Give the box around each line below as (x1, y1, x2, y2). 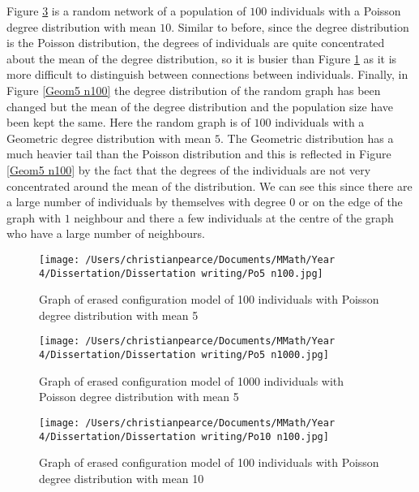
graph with (6, 209, 61, 226)
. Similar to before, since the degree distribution (171, 18, 409, 35)
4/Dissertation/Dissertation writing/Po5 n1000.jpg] (39, 349, 329, 361)
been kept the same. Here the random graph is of (6, 114, 250, 131)
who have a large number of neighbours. (6, 225, 205, 242)
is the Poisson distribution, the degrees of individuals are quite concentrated (6, 34, 385, 51)
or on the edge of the (298, 193, 403, 210)
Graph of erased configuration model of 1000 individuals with (39, 372, 344, 389)
